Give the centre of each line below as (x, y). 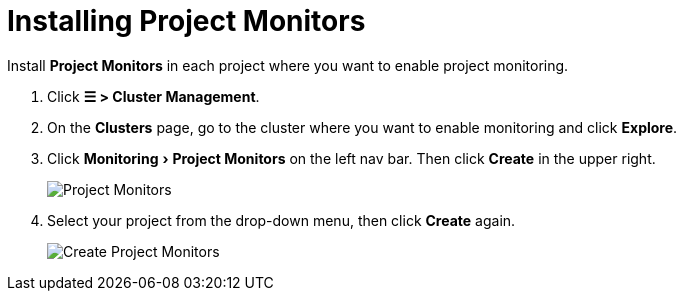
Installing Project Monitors (186, 21)
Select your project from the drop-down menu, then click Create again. (281, 220)
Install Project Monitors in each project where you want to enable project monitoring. (288, 65)
